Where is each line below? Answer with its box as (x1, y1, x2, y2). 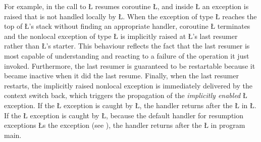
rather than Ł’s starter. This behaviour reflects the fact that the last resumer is (4, 40, 250, 51)
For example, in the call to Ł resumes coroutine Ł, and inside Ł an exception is (4, 1, 249, 11)
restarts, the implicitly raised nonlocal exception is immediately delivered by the (4, 80, 253, 90)
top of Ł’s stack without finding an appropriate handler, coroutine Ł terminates (4, 21, 250, 31)
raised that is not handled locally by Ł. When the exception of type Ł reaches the (4, 11, 257, 21)
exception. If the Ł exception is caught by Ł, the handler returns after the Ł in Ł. (4, 100, 256, 110)
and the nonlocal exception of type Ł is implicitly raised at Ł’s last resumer (4, 30, 238, 41)
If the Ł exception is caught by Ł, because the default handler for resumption (4, 110, 244, 120)
